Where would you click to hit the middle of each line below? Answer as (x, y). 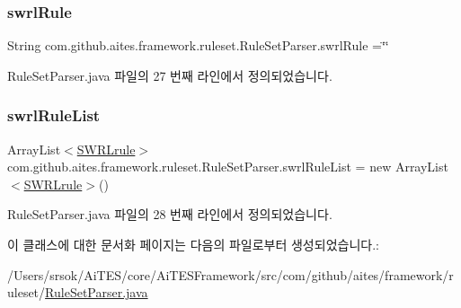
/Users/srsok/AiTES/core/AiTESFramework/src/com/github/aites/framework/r (230, 274)
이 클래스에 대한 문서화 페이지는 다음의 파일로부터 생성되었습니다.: (193, 244)
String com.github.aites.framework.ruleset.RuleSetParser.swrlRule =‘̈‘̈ (198, 45)
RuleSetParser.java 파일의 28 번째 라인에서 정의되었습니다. (170, 214)
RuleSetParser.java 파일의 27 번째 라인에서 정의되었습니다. (170, 75)
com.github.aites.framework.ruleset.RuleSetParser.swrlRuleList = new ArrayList (228, 167)
